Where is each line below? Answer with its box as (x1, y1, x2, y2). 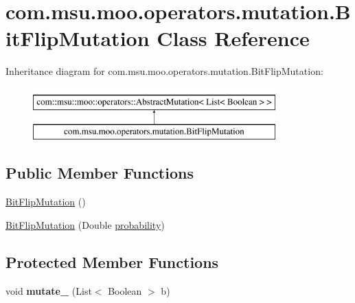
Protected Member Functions (5, 251, 219, 272)
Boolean (108, 283, 142, 298)
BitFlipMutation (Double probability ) (5, 217, 165, 232)
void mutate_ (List (5, 283, 92, 298)
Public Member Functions (5, 162, 194, 183)
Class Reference (157, 24, 310, 52)
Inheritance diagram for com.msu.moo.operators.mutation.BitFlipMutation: (5, 64, 323, 78)
